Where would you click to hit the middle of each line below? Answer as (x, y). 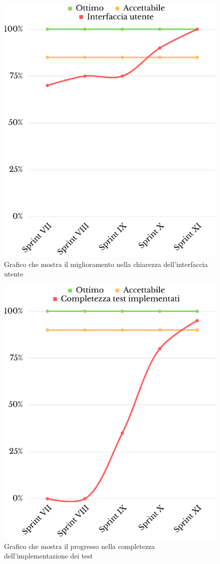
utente (14, 274)
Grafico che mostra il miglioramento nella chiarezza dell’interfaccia (106, 264)
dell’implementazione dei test (48, 556)
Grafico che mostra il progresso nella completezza (79, 546)
